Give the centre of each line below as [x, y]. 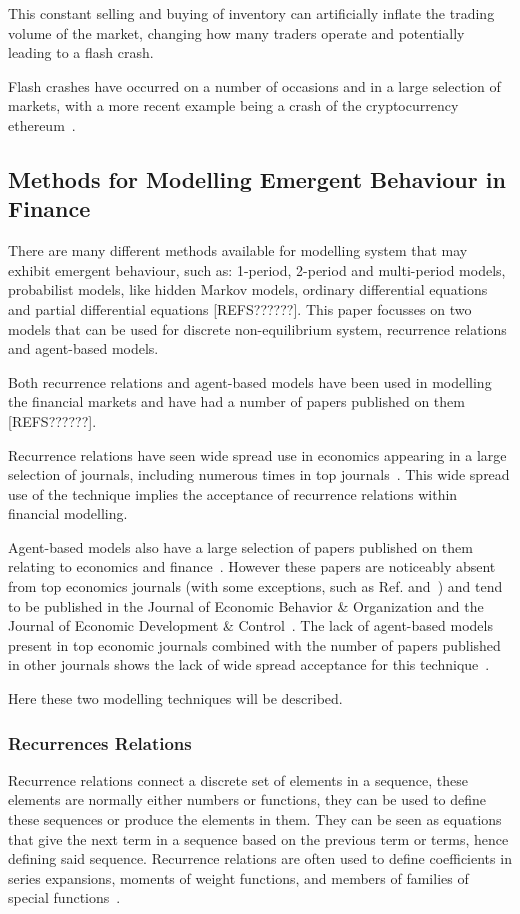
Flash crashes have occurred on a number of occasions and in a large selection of [254, 85]
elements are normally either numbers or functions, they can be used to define [247, 799]
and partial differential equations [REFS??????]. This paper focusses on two [240, 308]
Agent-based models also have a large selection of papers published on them [240, 546]
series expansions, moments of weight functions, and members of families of [238, 877]
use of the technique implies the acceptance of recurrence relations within [233, 493]
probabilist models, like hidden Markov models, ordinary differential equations [248, 289]
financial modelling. [68, 513]
